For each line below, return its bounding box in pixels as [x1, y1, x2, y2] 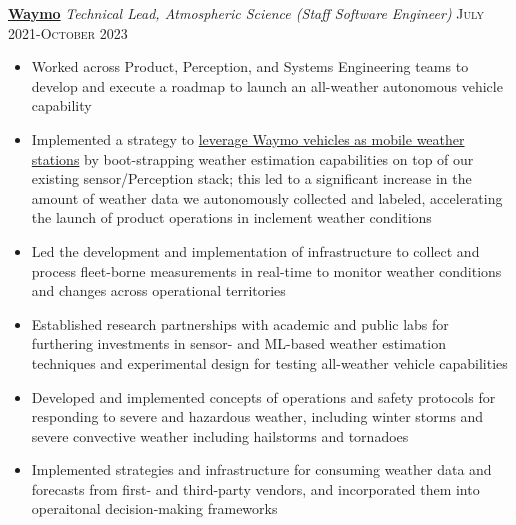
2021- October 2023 [8, 22, 128, 43]
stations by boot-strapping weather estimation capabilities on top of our [31, 148, 474, 169]
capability [31, 95, 92, 116]
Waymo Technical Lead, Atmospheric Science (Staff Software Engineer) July [8, 3, 484, 23]
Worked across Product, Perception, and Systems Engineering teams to [31, 56, 469, 77]
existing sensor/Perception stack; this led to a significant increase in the [31, 168, 472, 189]
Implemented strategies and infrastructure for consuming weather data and [31, 459, 492, 480]
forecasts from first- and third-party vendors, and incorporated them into [31, 478, 480, 499]
